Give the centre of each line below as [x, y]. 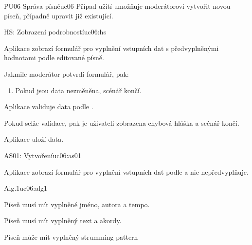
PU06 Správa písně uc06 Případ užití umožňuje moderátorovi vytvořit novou [117, 6]
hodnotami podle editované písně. [54, 57]
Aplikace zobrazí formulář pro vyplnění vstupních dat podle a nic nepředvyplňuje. [126, 171]
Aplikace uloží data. [34, 139]
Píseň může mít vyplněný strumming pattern [71, 237]
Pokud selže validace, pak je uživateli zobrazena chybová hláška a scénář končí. [122, 122]
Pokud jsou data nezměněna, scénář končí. [78, 90]
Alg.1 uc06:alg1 [26, 188]
